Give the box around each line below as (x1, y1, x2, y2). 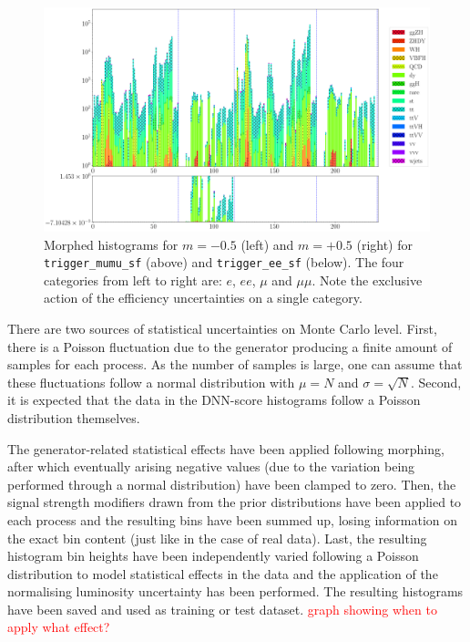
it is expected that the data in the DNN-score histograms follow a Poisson (7, 390, 421, 409)
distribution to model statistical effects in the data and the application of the (7, 564, 438, 583)
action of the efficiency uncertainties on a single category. (44, 288, 363, 307)
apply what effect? (7, 617, 110, 637)
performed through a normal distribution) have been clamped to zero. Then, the (7, 474, 456, 493)
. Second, (410, 372, 462, 391)
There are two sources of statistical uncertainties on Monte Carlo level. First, (7, 318, 437, 337)
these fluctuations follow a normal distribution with (7, 372, 295, 391)
